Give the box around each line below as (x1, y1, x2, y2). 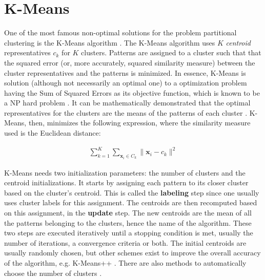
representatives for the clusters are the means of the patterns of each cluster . (4, 107, 248, 118)
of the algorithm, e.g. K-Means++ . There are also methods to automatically (4, 257, 247, 268)
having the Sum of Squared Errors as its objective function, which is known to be (4, 87, 260, 98)
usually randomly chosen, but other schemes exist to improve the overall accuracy (4, 247, 261, 258)
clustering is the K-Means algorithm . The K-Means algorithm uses (4, 37, 215, 48)
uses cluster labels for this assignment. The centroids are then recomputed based (4, 197, 257, 208)
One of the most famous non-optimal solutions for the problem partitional (4, 27, 237, 38)
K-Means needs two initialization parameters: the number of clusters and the (4, 167, 246, 178)
